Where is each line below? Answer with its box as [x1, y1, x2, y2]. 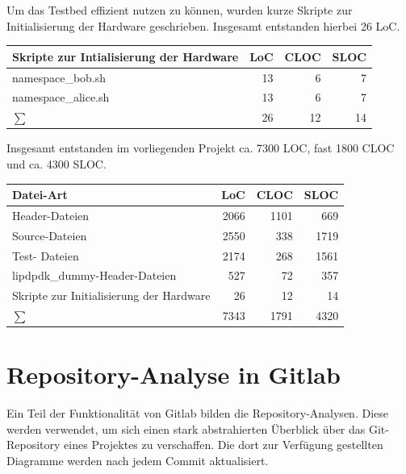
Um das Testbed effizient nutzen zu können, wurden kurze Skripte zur [6, 2, 353, 18]
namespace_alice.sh [12, 89, 110, 106]
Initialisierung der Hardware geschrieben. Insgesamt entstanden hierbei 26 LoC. [6, 17, 400, 34]
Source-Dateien [12, 227, 87, 243]
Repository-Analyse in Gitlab [6, 358, 341, 391]
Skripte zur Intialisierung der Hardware [12, 48, 239, 64]
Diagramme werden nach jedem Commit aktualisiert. [6, 452, 269, 469]
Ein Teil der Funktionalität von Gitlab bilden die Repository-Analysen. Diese [6, 405, 388, 422]
